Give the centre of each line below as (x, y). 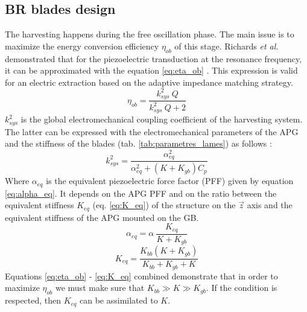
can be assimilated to (119, 300)
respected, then (33, 300)
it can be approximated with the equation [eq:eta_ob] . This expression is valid (151, 70)
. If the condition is (242, 288)
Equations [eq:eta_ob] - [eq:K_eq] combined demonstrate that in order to (141, 275)
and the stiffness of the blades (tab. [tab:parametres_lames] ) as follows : (138, 143)
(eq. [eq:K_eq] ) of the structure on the (164, 205)
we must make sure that (100, 288)
